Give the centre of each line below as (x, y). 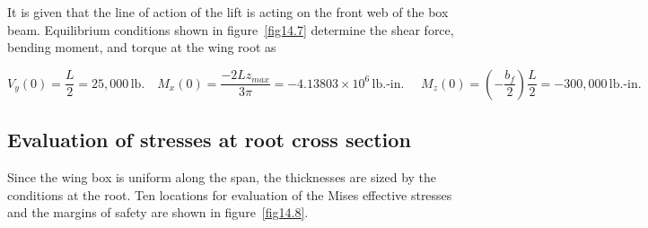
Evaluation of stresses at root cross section (209, 140)
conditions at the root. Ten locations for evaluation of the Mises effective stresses (230, 194)
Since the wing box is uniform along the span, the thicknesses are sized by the (222, 176)
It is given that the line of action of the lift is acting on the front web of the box (228, 12)
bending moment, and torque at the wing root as (142, 47)
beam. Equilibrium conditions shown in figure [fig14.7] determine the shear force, (231, 29)
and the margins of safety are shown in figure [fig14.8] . (158, 212)
